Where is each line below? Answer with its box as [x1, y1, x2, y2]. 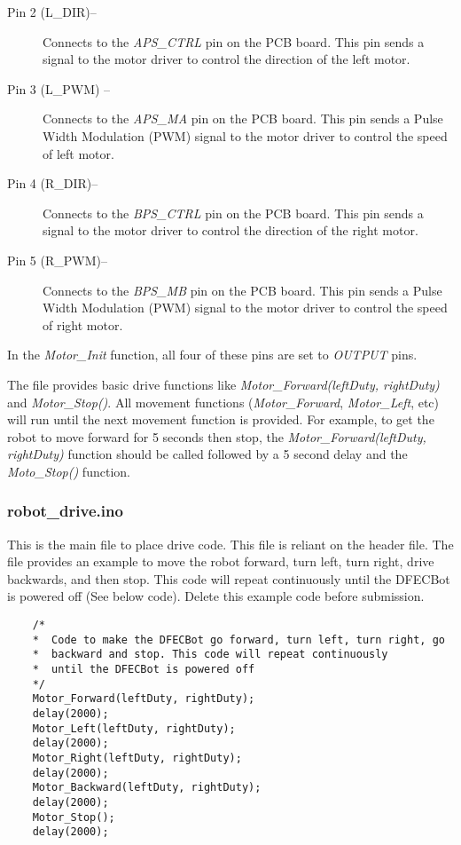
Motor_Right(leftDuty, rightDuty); [32, 751, 242, 764]
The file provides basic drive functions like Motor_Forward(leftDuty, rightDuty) [7, 375, 440, 393]
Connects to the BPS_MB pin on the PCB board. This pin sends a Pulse [43, 280, 442, 299]
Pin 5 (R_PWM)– [7, 250, 107, 269]
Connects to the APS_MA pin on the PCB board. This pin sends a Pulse [43, 109, 443, 128]
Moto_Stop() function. [7, 462, 130, 480]
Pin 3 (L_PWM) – [7, 79, 111, 98]
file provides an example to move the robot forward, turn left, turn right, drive [7, 552, 434, 571]
